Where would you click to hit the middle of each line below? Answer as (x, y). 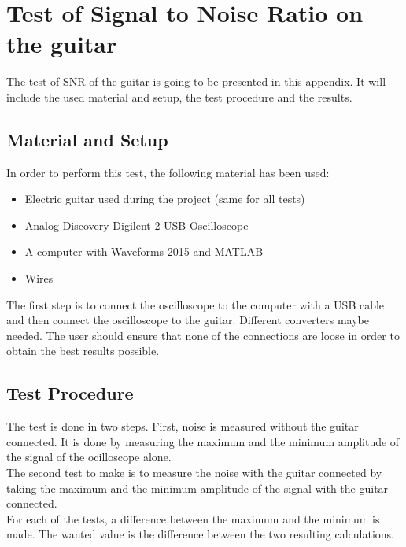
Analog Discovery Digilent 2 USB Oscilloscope (137, 225)
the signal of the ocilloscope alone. (89, 457)
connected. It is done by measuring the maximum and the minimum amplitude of (203, 441)
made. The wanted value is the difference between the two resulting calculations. (200, 534)
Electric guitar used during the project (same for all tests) (165, 199)
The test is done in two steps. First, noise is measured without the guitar (183, 426)
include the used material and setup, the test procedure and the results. (179, 96)
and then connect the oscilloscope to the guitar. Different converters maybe (188, 320)
